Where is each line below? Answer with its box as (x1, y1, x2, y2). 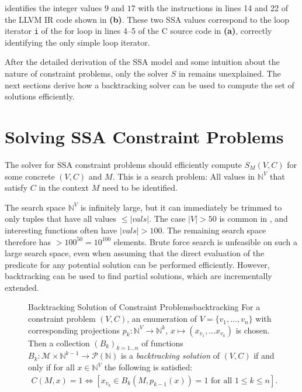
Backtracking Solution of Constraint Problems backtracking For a (28, 301, 261, 313)
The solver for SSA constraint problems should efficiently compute (5, 158, 242, 170)
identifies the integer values (5, 2, 102, 13)
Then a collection (28, 336, 90, 349)
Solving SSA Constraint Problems (5, 125, 284, 148)
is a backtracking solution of (121, 349, 220, 362)
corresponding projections (28, 324, 120, 336)
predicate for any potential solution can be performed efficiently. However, (5, 258, 270, 270)
